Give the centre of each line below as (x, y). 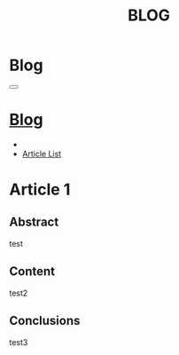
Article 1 (40, 189)
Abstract (34, 222)
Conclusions (45, 321)
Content (32, 272)
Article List (42, 154)
